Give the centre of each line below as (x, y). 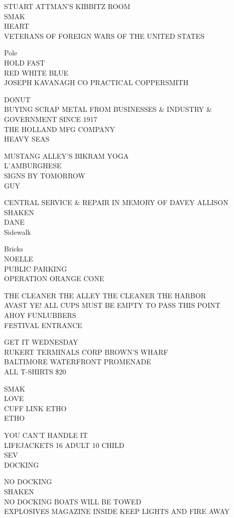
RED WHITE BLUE (36, 72)
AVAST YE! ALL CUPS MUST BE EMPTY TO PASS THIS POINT (112, 305)
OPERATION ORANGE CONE (54, 278)
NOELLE (19, 259)
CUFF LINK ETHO (35, 408)
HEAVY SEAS (27, 139)
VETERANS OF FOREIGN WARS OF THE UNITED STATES (104, 36)
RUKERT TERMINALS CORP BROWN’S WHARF (86, 351)
